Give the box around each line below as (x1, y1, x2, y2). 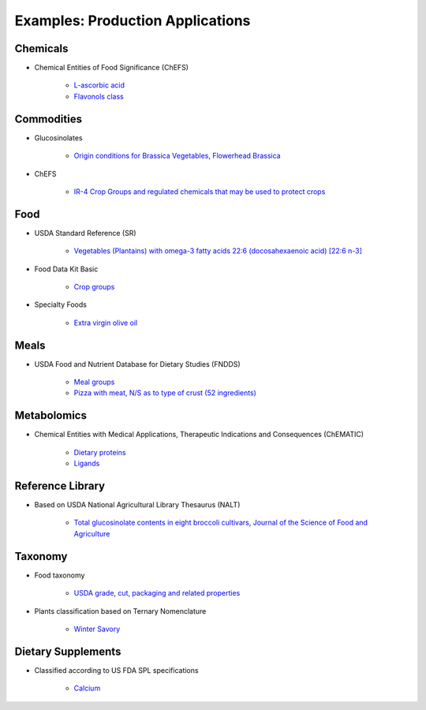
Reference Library (14, 479, 106, 492)
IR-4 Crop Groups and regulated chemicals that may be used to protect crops (73, 186, 326, 196)
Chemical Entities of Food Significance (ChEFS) (34, 63, 189, 73)
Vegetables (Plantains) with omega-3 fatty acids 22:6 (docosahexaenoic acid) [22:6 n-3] (73, 246, 363, 256)
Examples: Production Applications (14, 12, 251, 29)
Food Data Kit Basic (34, 264, 99, 274)
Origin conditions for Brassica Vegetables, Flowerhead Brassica (73, 151, 281, 161)
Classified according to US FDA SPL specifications (34, 665, 199, 674)
